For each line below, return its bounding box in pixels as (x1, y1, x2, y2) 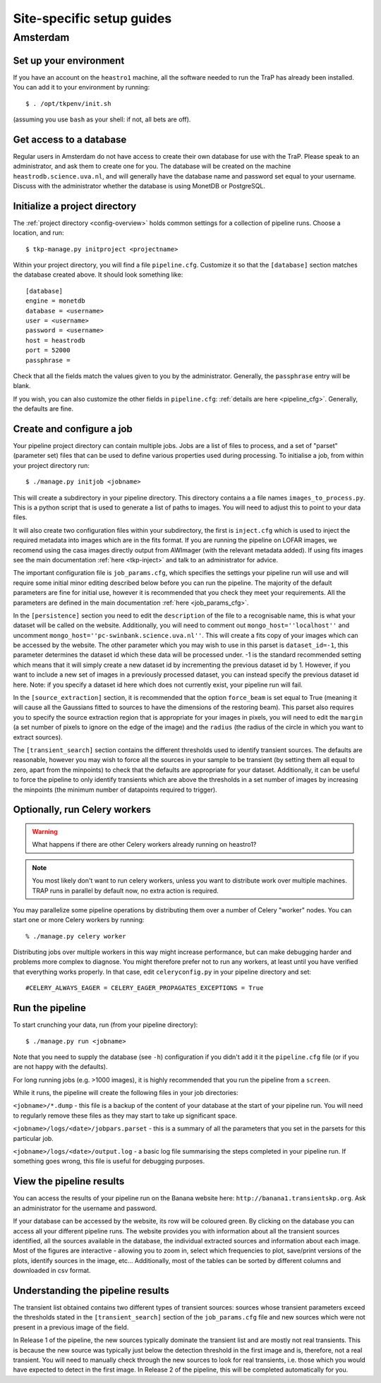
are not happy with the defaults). (13, 1063, 109, 1071)
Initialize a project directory (13, 200, 137, 212)
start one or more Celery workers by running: (13, 916, 145, 924)
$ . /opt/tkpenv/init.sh (25, 99, 111, 107)
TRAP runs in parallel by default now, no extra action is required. (32, 886, 219, 895)
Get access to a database (13, 133, 127, 145)
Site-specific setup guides (13, 11, 172, 26)
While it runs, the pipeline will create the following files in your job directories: (13, 1089, 239, 1097)
